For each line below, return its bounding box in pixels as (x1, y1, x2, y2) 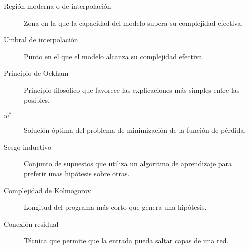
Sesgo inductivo (4, 141, 51, 152)
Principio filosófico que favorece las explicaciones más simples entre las (24, 84, 240, 95)
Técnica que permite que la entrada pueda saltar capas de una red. (24, 235, 229, 246)
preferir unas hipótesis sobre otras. (24, 168, 130, 179)
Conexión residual (4, 218, 59, 229)
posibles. (24, 94, 50, 105)
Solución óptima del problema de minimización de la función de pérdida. (24, 125, 246, 135)
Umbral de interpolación (4, 34, 78, 45)
